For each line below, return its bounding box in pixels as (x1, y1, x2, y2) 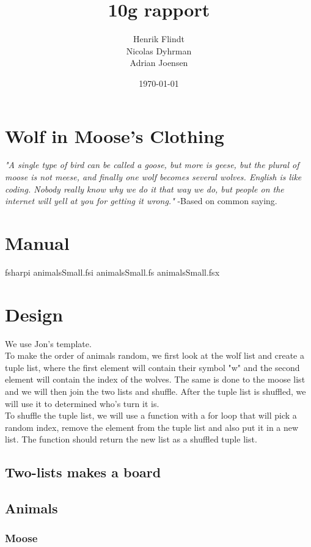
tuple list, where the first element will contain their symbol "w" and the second (5, 361, 300, 373)
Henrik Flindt (133, 32, 185, 45)
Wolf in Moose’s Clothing (5, 123, 224, 148)
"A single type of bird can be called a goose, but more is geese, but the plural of (5, 158, 299, 171)
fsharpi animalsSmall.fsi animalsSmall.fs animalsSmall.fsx (5, 265, 220, 278)
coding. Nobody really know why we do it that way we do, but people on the (5, 182, 284, 195)
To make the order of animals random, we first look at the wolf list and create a (5, 349, 304, 362)
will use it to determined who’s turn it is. (5, 397, 159, 409)
